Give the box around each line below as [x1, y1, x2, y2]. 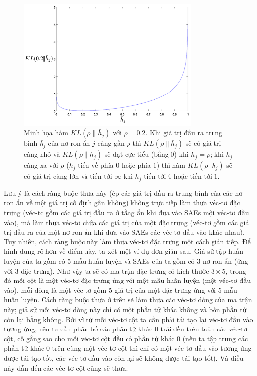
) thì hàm [156, 160, 186, 170]
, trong [225, 265, 246, 276]
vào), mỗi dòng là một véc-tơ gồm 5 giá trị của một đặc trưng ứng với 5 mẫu [4, 284, 237, 295]
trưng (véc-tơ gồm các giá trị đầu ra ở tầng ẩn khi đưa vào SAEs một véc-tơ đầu [4, 207, 249, 218]
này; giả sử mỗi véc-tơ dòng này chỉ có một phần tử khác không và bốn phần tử [4, 304, 247, 314]
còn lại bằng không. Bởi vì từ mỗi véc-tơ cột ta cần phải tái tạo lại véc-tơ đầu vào [4, 314, 253, 324]
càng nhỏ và [24, 149, 60, 159]
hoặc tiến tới [173, 171, 212, 181]
